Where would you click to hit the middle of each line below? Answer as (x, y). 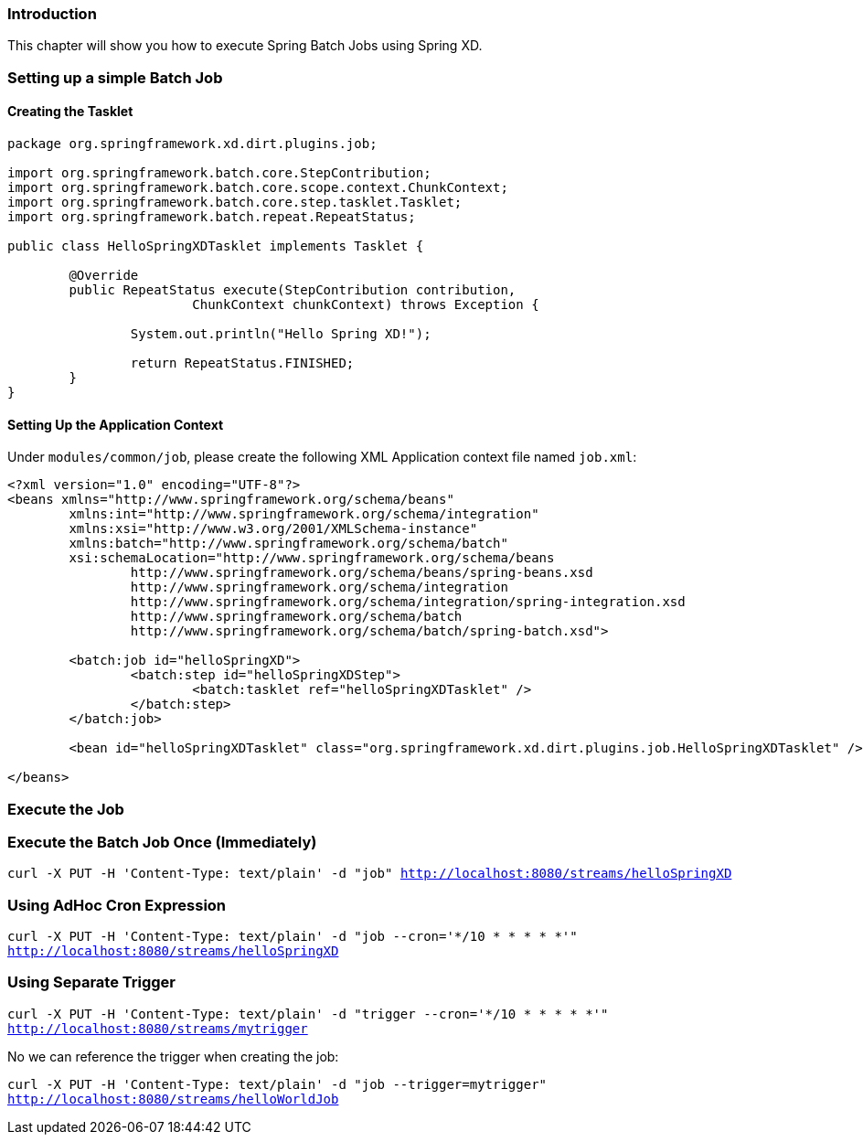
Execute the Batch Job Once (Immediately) (162, 842)
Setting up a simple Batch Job (115, 77)
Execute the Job (66, 809)
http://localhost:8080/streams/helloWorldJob (173, 1099)
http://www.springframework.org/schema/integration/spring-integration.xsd (408, 602)
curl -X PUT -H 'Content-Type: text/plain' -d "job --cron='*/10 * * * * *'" (293, 937)
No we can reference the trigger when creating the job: (173, 1056)
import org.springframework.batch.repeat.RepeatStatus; (212, 216)
